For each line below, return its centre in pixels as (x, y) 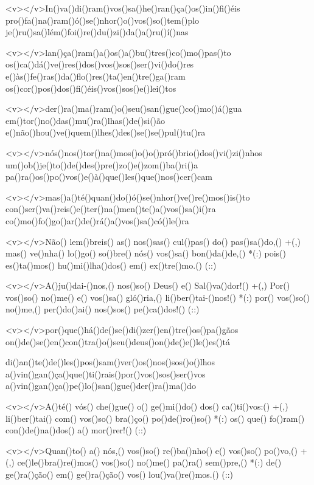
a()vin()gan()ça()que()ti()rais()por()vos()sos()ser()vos (106, 373)
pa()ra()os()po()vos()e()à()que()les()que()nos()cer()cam (109, 177)
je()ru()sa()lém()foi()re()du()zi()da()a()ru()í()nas (97, 32)
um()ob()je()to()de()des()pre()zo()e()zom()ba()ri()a (102, 164)
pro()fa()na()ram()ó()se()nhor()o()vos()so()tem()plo (103, 20)
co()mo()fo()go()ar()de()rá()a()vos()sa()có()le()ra (97, 220)
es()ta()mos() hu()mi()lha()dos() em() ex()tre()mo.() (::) (111, 265)
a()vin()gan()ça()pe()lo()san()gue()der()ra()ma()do (101, 386)
